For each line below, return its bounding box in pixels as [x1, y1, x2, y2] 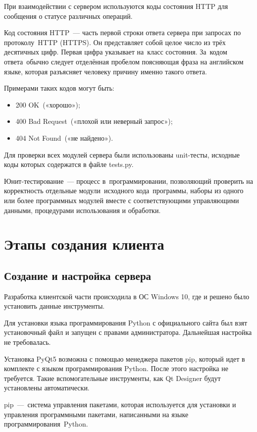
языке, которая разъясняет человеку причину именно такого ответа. [4, 66, 207, 76]
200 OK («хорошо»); [15, 99, 80, 109]
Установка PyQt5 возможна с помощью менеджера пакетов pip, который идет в [4, 353, 245, 364]
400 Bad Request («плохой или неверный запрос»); [15, 116, 173, 126]
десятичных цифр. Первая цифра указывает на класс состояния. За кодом [4, 47, 227, 57]
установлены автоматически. [4, 382, 90, 393]
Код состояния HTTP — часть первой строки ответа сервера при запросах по [4, 27, 241, 38]
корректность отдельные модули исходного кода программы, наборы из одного [4, 185, 244, 196]
